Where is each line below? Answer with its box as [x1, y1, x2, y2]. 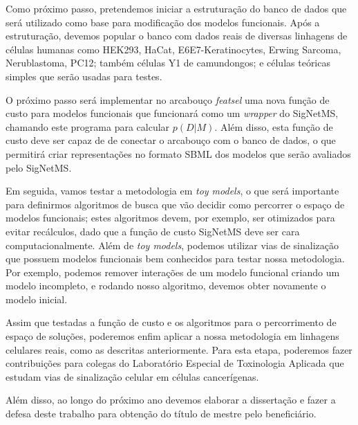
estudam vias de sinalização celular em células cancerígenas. [6, 369, 259, 383]
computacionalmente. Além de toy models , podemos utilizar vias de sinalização [6, 237, 339, 252]
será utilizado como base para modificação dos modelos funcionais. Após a [6, 15, 320, 29]
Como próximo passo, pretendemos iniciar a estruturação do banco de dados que [6, 1, 347, 15]
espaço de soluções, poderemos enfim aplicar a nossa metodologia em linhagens [6, 329, 339, 343]
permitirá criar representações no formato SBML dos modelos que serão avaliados [6, 146, 351, 161]
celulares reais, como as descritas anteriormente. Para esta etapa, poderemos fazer [6, 342, 352, 356]
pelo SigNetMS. [6, 160, 72, 174]
